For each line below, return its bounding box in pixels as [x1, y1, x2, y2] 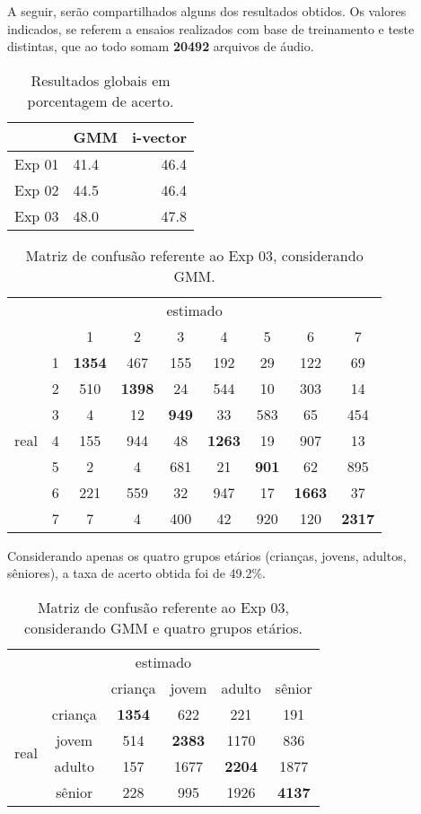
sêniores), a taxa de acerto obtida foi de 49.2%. [7, 564, 266, 582]
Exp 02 [14, 179, 59, 200]
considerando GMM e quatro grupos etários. [23, 617, 303, 638]
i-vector [132, 126, 187, 147]
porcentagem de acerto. [27, 90, 174, 111]
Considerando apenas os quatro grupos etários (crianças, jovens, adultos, [7, 546, 407, 565]
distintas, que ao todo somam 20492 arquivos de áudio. [7, 37, 314, 56]
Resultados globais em [31, 69, 171, 91]
